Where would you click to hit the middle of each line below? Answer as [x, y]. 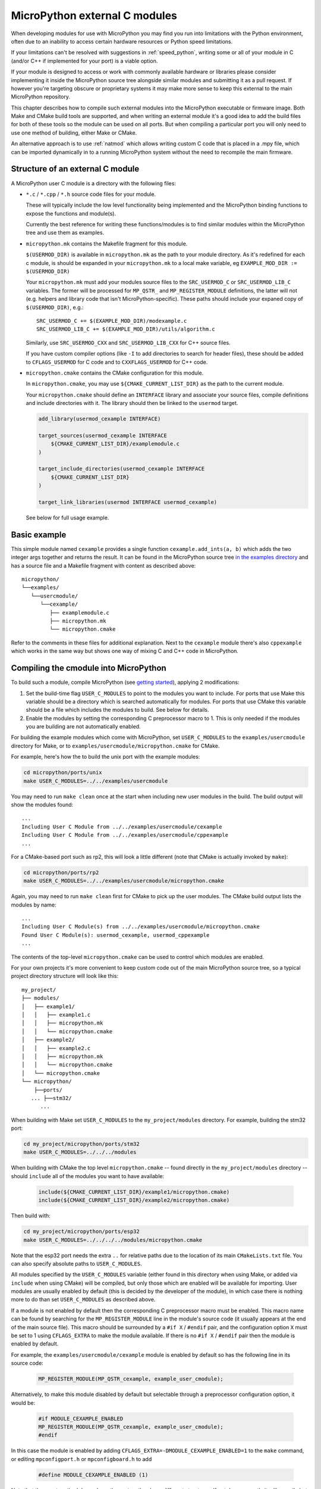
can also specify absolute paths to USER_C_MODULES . [76, 1263]
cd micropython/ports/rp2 [61, 872]
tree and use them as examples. [65, 233]
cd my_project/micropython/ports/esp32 [81, 1232]
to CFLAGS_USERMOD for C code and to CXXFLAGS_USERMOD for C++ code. [117, 362]
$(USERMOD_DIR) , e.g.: [55, 307]
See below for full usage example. [67, 518]
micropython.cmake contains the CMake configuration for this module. [115, 373]
